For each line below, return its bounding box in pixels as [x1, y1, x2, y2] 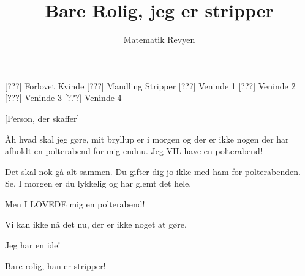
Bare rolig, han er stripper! [5, 259, 106, 272]
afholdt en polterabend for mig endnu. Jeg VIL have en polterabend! [5, 144, 263, 157]
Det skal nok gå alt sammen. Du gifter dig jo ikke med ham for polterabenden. [5, 165, 301, 177]
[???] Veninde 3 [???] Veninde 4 [5, 91, 122, 104]
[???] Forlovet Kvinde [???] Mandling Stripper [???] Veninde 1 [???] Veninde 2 [5, 79, 296, 92]
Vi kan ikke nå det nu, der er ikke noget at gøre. [5, 218, 187, 231]
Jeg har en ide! [5, 239, 61, 252]
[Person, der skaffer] [5, 111, 80, 124]
